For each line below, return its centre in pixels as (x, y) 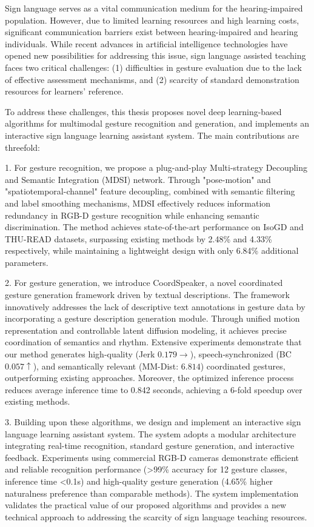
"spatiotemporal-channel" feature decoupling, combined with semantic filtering (150, 191)
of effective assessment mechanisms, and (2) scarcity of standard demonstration (152, 79)
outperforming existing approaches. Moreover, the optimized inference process (149, 378)
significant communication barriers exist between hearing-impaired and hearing (152, 32)
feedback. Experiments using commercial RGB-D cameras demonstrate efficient (152, 457)
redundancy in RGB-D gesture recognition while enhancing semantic (132, 215)
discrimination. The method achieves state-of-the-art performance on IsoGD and (154, 227)
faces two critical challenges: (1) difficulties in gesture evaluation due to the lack (153, 67)
